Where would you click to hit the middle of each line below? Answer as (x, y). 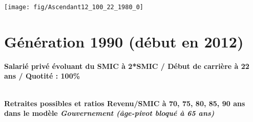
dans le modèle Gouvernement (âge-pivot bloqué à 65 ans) (109, 113)
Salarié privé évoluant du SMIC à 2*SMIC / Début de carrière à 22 (127, 66)
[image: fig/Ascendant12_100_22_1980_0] (74, 7)
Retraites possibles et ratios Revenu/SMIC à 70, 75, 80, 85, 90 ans (125, 103)
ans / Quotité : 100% (42, 76)
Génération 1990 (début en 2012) (124, 41)
